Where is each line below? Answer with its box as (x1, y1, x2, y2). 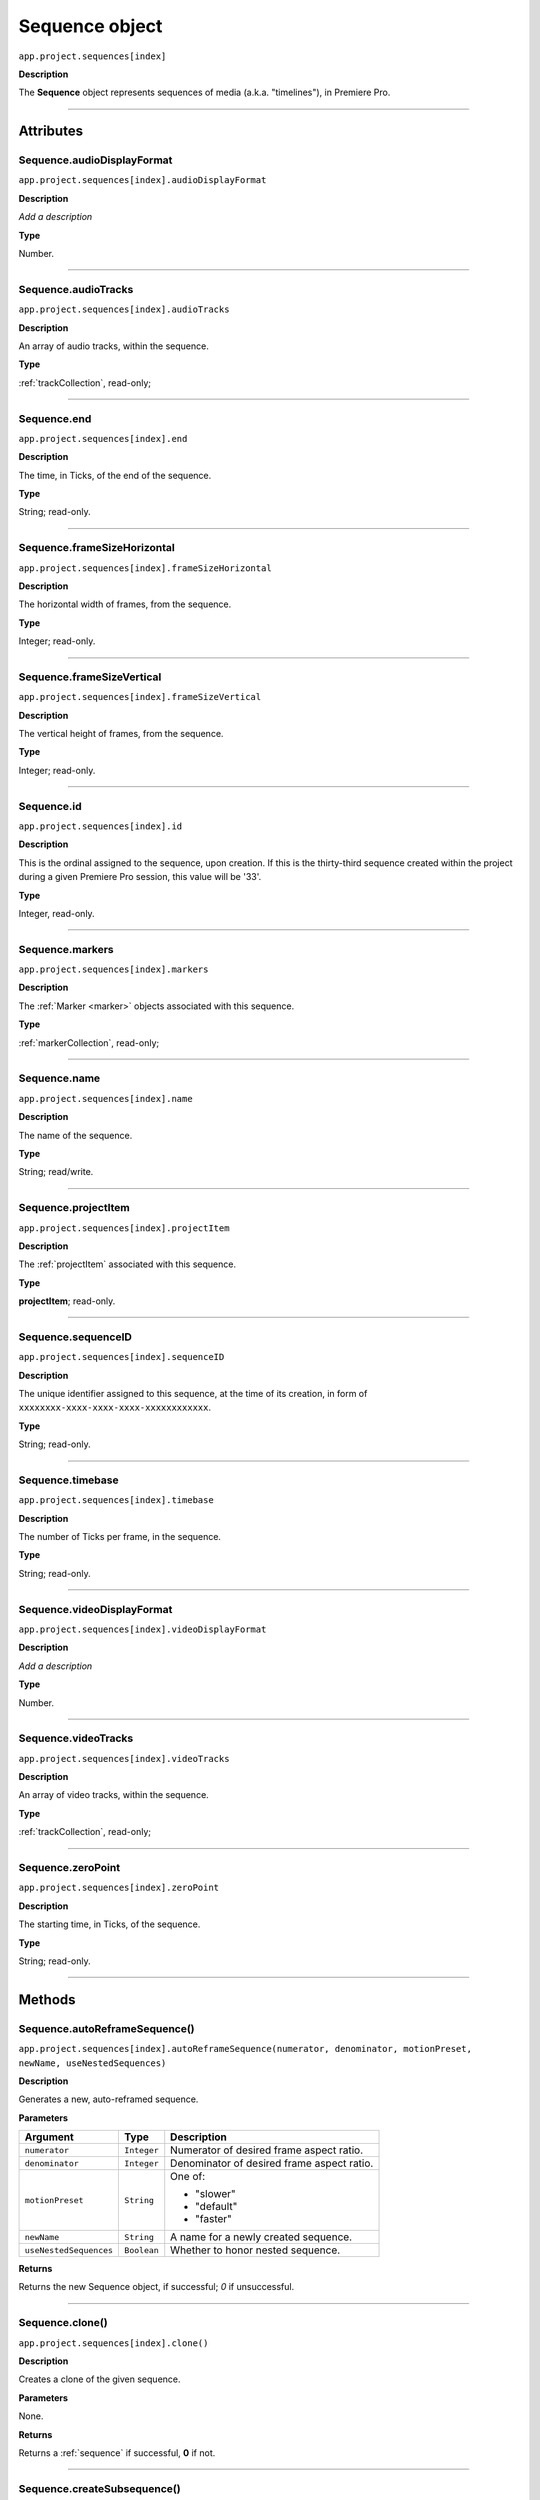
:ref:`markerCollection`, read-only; (18, 1036, 160, 1049)
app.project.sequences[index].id (18, 821, 183, 832)
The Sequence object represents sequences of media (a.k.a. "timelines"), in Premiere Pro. (18, 86, 391, 99)
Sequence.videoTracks (18, 1731, 134, 1745)
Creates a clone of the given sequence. (18, 2373, 181, 2385)
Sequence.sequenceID (18, 1330, 132, 1344)
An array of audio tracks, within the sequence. (18, 340, 209, 352)
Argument (24, 2130, 74, 2144)
